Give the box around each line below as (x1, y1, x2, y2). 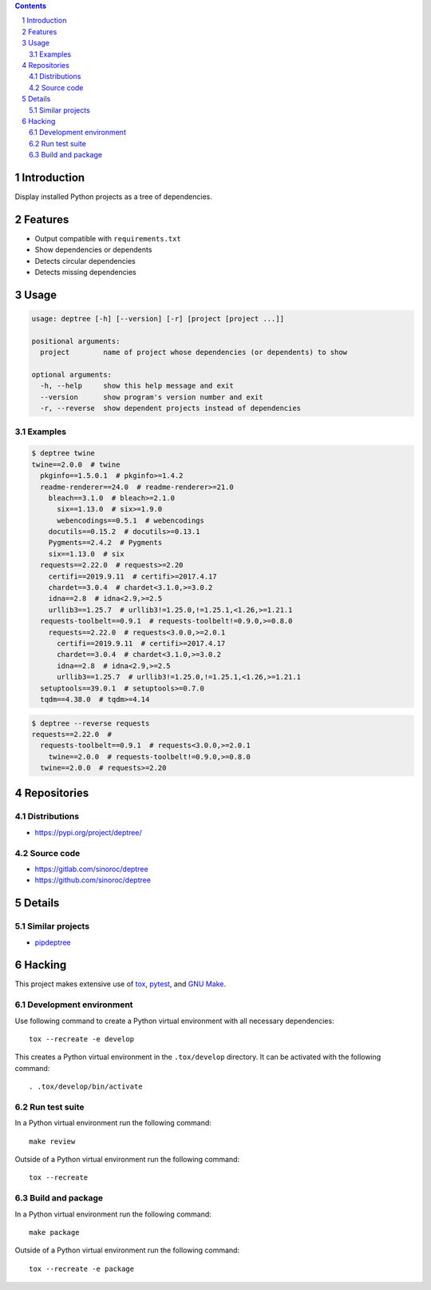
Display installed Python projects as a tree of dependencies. (14, 192, 213, 201)
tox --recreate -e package (29, 1264, 135, 1273)
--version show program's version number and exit (40, 392, 263, 401)
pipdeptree (34, 938, 71, 947)
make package (29, 1228, 80, 1236)
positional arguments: (31, 336, 121, 345)
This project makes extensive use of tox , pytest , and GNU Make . (14, 979, 227, 989)
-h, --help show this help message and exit (40, 381, 235, 391)
